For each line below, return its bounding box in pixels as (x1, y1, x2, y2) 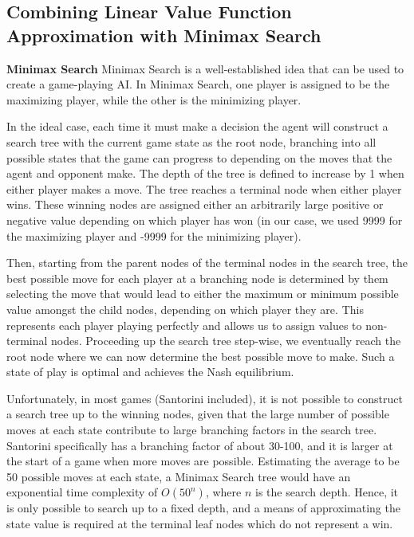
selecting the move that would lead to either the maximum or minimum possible (6, 285, 399, 302)
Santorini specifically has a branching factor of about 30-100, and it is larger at (6, 437, 393, 453)
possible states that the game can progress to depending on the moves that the (6, 149, 392, 166)
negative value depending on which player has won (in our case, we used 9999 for (6, 211, 403, 228)
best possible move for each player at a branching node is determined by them (6, 269, 388, 286)
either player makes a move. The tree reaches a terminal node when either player (6, 180, 402, 197)
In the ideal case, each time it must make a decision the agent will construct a (6, 118, 388, 135)
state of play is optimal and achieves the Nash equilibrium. (6, 363, 294, 380)
